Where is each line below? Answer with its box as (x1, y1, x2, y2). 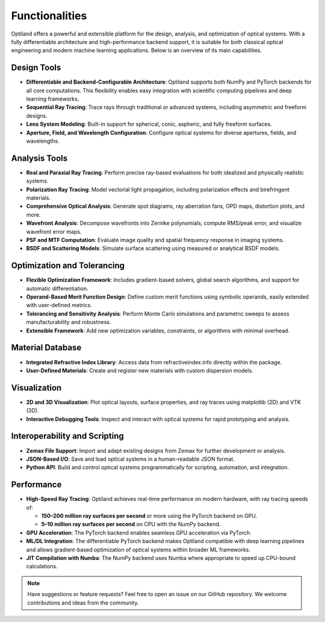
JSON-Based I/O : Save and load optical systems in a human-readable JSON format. (26, 455, 235, 462)
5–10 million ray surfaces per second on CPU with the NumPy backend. (41, 521, 221, 528)
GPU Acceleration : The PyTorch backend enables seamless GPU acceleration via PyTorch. (26, 529, 252, 536)
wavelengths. (26, 137, 60, 145)
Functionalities (11, 9, 87, 22)
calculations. (26, 563, 58, 570)
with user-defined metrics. (26, 302, 93, 309)
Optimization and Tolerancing (11, 261, 125, 271)
